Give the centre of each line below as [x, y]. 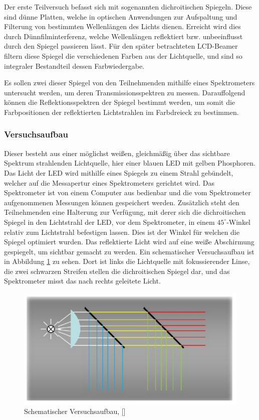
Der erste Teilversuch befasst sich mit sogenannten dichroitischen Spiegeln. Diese [128, 7]
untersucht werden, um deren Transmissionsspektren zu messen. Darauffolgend [125, 92]
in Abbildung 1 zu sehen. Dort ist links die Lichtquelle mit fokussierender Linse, [127, 261]
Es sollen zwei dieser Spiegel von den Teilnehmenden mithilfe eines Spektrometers [129, 83]
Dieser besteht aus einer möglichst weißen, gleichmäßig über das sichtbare [117, 153]
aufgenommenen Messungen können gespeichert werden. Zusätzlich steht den [122, 202]
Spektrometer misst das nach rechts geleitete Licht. [82, 281]
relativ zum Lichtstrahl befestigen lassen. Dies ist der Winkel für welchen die [122, 232]
